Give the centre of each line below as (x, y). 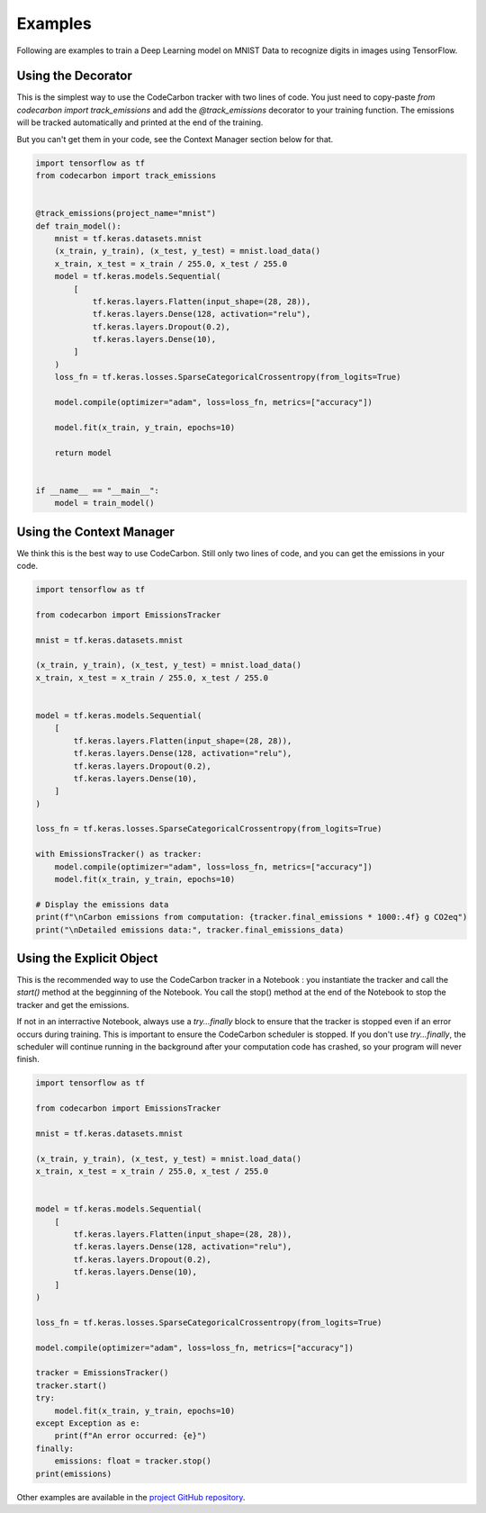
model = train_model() (104, 503)
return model (83, 453)
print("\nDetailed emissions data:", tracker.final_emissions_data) (190, 930)
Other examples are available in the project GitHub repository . (131, 1497)
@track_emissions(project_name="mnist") (126, 213)
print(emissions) (74, 1473)
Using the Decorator (74, 76)
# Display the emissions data (102, 904)
